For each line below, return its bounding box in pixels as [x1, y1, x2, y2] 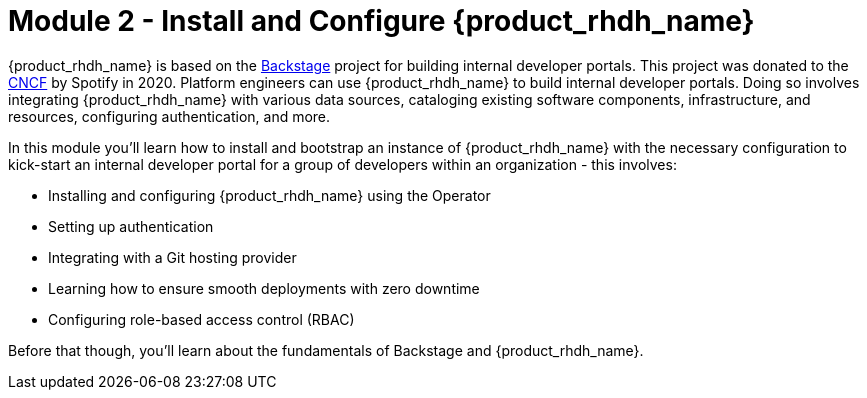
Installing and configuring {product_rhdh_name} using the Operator [48, 186, 491, 204]
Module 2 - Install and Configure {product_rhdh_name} [8, 4, 755, 38]
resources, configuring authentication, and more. [8, 107, 331, 125]
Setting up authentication [48, 217, 214, 235]
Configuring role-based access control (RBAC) [48, 310, 355, 328]
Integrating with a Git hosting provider [48, 248, 297, 266]
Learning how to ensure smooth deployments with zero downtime [48, 279, 480, 297]
